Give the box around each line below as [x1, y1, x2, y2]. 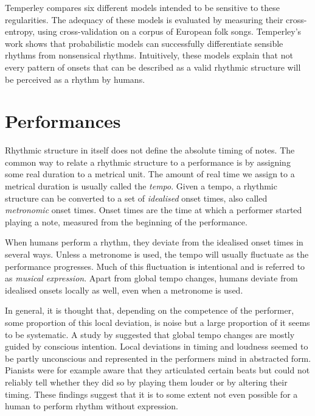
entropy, [5, 25, 35, 38]
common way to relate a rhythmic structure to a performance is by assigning [5, 155, 291, 168]
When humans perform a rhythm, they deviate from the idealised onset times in [5, 236, 303, 249]
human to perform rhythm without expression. [5, 400, 179, 412]
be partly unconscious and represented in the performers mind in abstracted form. [5, 351, 311, 364]
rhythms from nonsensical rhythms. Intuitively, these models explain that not [5, 49, 293, 62]
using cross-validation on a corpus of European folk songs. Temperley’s [37, 25, 302, 38]
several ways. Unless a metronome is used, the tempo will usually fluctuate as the [5, 248, 309, 261]
